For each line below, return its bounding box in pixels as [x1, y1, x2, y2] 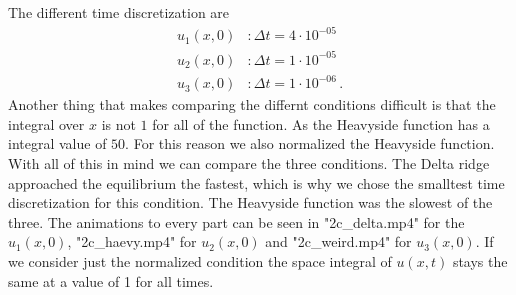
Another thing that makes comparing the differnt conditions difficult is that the [8, 94, 496, 115]
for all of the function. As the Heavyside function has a [152, 113, 490, 134]
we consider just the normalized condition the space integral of [8, 250, 392, 271]
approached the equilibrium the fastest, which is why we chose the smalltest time [8, 172, 505, 193]
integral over [8, 113, 85, 134]
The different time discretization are [8, 2, 230, 22]
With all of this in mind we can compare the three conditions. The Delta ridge [8, 152, 490, 173]
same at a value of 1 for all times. [8, 270, 214, 291]
